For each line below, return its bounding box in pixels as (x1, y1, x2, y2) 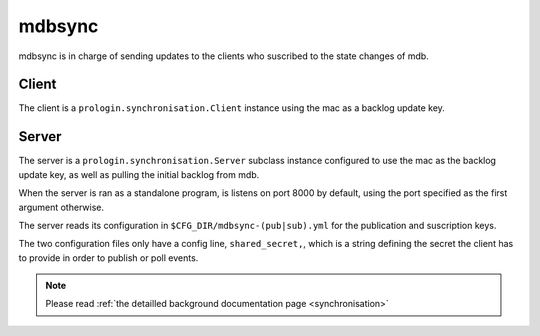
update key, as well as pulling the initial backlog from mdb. (18, 168, 260, 180)
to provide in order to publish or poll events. (18, 251, 199, 264)
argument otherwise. (18, 201, 105, 213)
